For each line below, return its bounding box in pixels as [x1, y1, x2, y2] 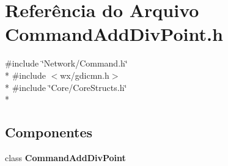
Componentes [5, 123, 93, 142]
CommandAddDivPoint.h [5, 21, 223, 46]
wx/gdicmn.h [60, 68, 109, 81]
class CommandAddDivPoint [5, 151, 126, 164]
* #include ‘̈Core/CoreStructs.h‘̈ [5, 81, 127, 93]
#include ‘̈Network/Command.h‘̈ [5, 57, 128, 70]
